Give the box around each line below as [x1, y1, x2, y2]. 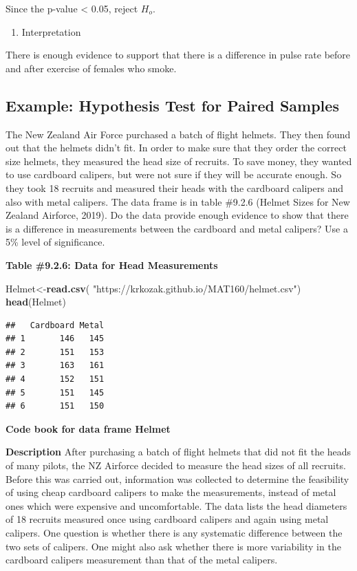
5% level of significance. [6, 235, 105, 249]
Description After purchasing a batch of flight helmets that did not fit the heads [6, 444, 351, 459]
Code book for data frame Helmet [6, 421, 171, 435]
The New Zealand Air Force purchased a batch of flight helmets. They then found [6, 127, 351, 141]
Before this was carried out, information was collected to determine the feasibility [6, 471, 349, 486]
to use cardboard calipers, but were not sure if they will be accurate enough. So [6, 167, 342, 182]
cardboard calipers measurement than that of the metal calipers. [6, 552, 278, 567]
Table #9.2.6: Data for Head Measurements [6, 257, 218, 272]
